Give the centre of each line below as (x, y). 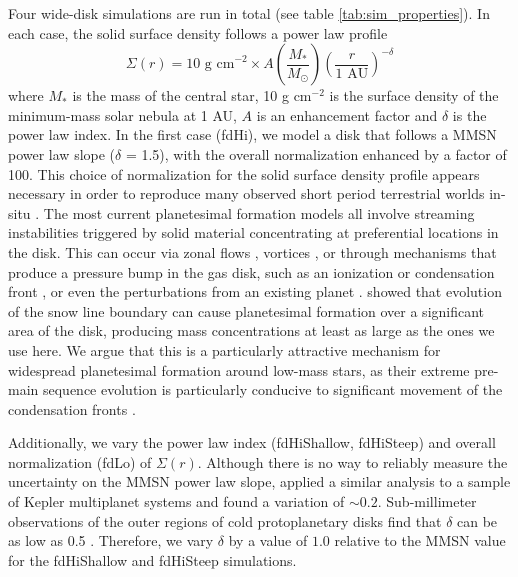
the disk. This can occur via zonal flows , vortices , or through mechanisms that (252, 251)
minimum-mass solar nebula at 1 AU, (122, 114)
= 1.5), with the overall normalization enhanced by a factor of (316, 153)
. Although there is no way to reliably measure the (352, 461)
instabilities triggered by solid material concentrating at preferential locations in (253, 232)
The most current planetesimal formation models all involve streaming (259, 212)
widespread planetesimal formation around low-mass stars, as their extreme (239, 369)
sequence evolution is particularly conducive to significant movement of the (272, 389)
